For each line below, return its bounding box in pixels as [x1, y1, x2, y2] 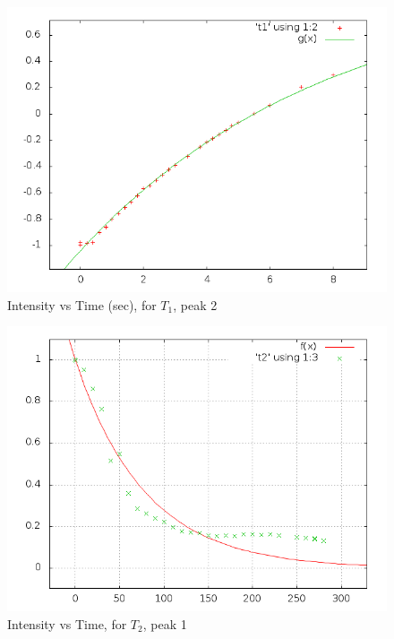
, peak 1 [142, 614, 187, 633]
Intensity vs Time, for [7, 614, 127, 633]
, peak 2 [173, 295, 218, 314]
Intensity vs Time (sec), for [7, 295, 157, 314]
